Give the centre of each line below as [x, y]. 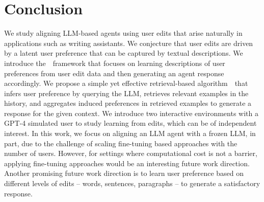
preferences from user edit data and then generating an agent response [114, 73]
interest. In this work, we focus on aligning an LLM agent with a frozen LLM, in [130, 133]
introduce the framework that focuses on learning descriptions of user [115, 63]
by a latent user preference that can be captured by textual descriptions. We [124, 53]
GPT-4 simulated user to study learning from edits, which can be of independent [130, 123]
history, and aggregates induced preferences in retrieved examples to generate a [128, 103]
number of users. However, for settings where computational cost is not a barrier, [131, 153]
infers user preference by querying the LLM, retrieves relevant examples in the [126, 93]
